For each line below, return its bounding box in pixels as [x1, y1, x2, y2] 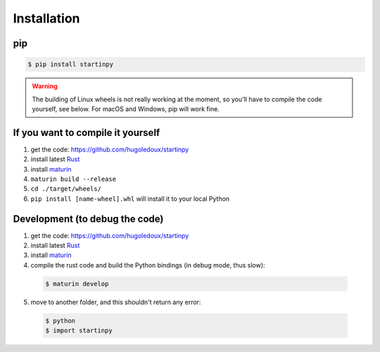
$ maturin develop [45, 279, 109, 288]
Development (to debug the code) [13, 213, 164, 225]
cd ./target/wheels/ [30, 185, 102, 193]
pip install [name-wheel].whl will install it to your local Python [30, 194, 230, 203]
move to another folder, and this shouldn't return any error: [30, 298, 201, 306]
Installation [13, 11, 80, 26]
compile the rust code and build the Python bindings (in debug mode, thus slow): [30, 260, 265, 269]
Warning [32, 82, 58, 91]
